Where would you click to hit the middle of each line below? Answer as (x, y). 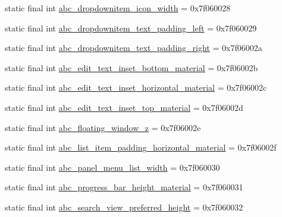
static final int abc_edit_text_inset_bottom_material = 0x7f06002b (131, 67)
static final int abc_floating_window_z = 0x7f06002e (103, 127)
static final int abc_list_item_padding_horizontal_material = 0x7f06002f (141, 147)
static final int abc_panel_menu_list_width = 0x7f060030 (112, 167)
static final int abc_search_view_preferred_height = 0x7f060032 (124, 207)
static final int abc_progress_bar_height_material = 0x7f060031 (124, 187)
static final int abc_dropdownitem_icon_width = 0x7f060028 (118, 8)
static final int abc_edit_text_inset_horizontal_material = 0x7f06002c (136, 87)
